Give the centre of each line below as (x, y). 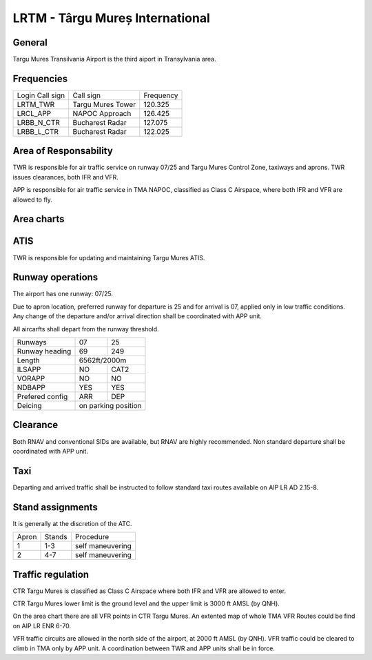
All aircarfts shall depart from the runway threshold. (86, 329)
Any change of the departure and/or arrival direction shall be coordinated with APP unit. (137, 316)
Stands (56, 537)
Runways (32, 342)
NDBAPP (31, 388)
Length (29, 360)
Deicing (29, 406)
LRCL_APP (34, 113)
